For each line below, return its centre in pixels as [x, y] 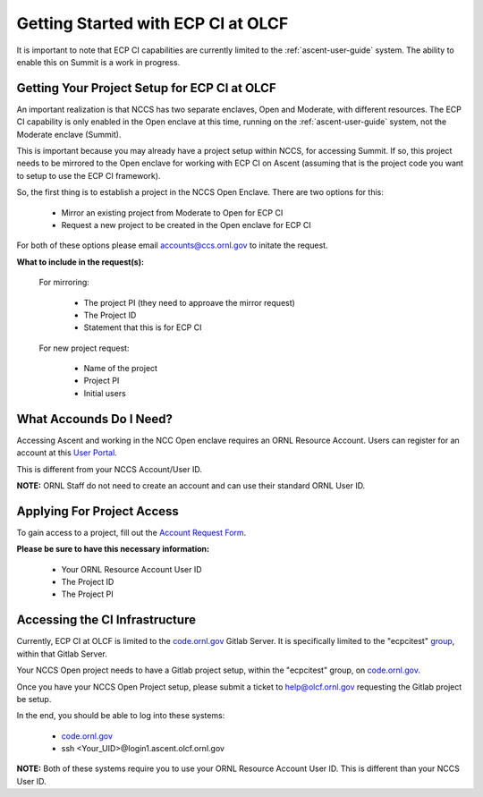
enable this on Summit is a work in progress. [98, 62]
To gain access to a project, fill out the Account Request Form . [131, 532]
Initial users [105, 393]
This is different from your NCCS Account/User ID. [110, 469]
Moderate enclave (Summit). [69, 134]
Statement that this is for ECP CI [143, 327]
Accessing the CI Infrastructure [106, 620]
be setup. [34, 699]
